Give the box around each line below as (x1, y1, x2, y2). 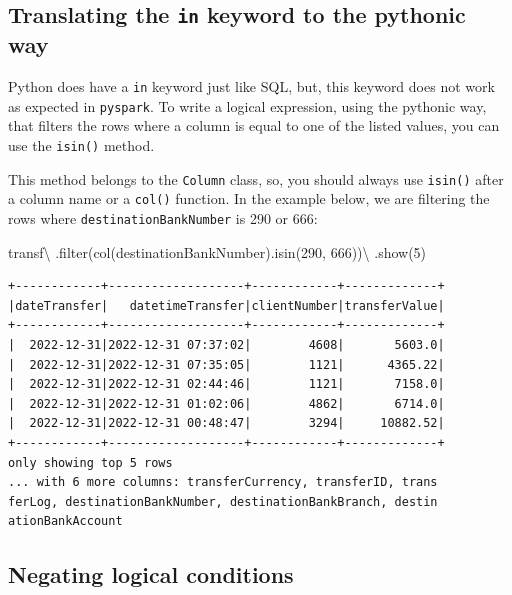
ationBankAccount (8, 514, 123, 529)
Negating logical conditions (8, 559, 294, 590)
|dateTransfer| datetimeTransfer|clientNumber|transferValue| (8, 298, 445, 313)
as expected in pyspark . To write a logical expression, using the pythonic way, (8, 95, 487, 116)
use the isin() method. (8, 135, 155, 156)
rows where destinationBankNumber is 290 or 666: (8, 208, 318, 229)
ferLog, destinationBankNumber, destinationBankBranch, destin (8, 494, 438, 509)
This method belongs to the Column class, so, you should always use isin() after (8, 168, 504, 189)
